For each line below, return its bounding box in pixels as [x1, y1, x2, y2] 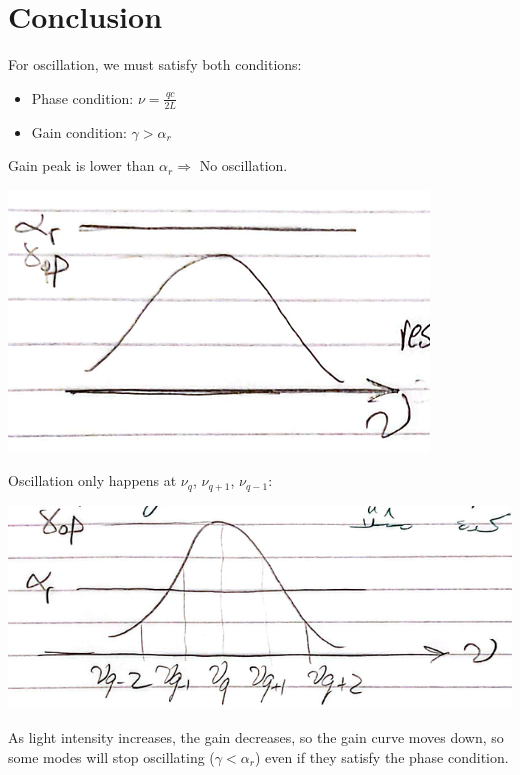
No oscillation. [199, 155, 288, 176]
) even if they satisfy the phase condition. [254, 746, 509, 767]
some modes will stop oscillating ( [8, 746, 215, 767]
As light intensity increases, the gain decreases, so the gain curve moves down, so [8, 727, 504, 748]
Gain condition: [31, 121, 127, 142]
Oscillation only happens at [8, 470, 177, 491]
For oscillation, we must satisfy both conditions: [8, 54, 302, 75]
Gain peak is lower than [8, 155, 155, 176]
